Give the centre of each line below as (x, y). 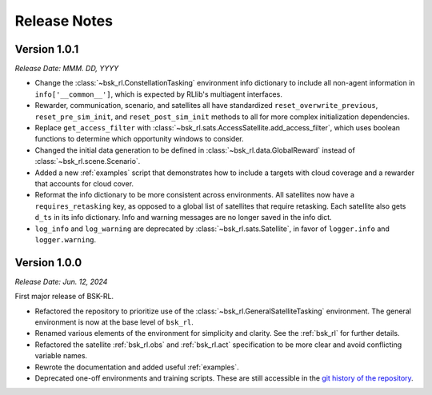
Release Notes (64, 21)
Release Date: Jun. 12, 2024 (61, 281)
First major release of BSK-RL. (64, 297)
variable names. (61, 356)
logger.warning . (66, 239)
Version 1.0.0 (48, 263)
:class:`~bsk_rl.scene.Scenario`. (88, 162)
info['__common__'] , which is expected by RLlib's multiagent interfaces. (159, 94)
